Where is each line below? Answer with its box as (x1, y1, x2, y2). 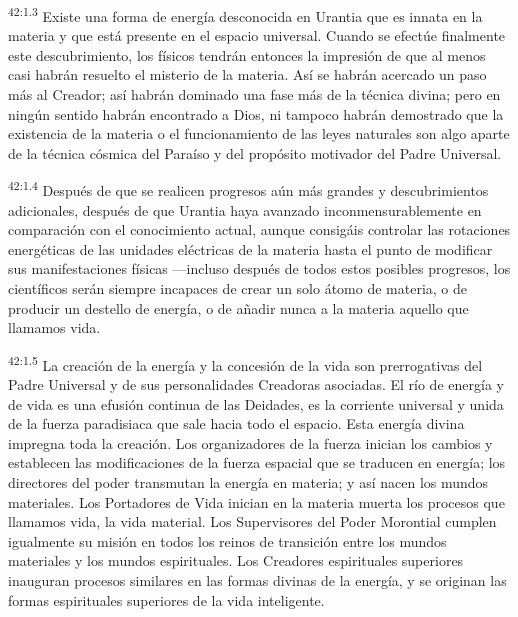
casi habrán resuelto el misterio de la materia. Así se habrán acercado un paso (8, 64, 487, 85)
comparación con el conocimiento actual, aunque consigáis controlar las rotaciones (8, 219, 511, 240)
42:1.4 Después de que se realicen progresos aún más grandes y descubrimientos (8, 177, 489, 201)
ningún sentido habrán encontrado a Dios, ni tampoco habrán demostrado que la (8, 103, 504, 124)
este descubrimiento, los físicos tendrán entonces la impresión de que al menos (8, 44, 486, 65)
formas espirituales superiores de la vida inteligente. (8, 589, 325, 610)
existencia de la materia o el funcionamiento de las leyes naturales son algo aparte (8, 123, 510, 144)
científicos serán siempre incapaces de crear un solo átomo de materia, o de (8, 278, 468, 299)
